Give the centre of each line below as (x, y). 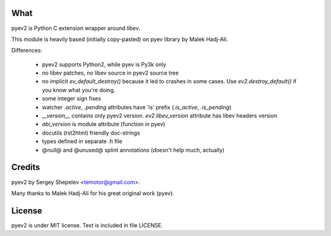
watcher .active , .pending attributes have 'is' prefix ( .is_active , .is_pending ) (137, 107)
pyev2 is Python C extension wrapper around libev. (76, 28)
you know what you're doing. (79, 90)
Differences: (27, 50)
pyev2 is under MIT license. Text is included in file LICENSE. (87, 225)
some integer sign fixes (71, 98)
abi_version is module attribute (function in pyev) (104, 124)
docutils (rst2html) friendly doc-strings (91, 133)
